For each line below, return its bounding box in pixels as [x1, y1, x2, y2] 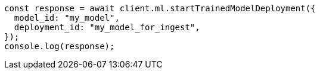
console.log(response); [4, 41, 115, 51]
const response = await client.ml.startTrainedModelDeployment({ [4, 4, 316, 13]
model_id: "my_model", [14, 13, 120, 22]
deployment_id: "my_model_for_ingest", [14, 22, 200, 32]
